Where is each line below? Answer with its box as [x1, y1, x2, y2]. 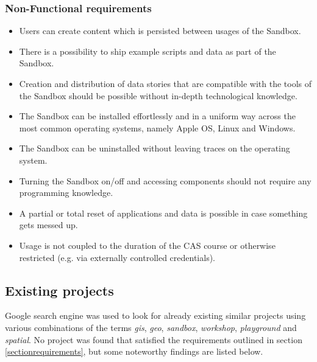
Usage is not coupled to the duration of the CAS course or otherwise [19, 238, 276, 251]
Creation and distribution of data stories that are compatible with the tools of [19, 77, 312, 89]
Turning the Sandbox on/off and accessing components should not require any [19, 174, 312, 187]
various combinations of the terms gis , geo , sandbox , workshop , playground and [5, 321, 297, 333]
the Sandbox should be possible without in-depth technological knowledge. [19, 89, 297, 102]
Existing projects [5, 280, 114, 299]
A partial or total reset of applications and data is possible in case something [19, 206, 308, 219]
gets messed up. [19, 218, 78, 231]
